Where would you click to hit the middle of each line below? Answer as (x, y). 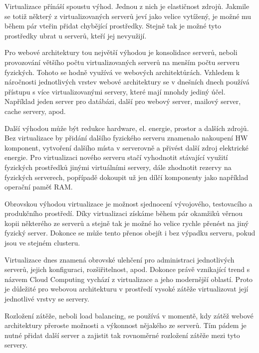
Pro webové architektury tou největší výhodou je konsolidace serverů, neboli (121, 52)
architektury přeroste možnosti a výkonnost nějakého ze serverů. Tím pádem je (126, 325)
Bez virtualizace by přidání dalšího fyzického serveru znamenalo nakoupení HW (126, 138)
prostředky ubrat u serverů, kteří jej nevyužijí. (76, 35)
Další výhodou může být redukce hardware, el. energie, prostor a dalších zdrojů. (127, 128)
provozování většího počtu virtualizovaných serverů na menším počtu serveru (122, 62)
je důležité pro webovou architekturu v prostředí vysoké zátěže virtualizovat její (127, 289)
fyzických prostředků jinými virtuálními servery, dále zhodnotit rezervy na (118, 167)
